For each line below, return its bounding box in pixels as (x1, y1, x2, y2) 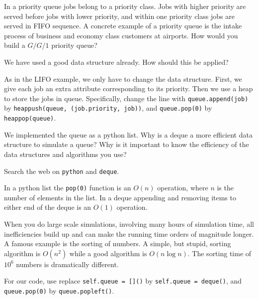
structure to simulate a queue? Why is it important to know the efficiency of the (4, 139, 249, 149)
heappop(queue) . (4, 113, 56, 123)
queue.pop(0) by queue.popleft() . (4, 286, 114, 296)
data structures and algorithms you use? (4, 149, 127, 159)
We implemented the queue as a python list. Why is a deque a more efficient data (4, 129, 253, 140)
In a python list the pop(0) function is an (4, 182, 131, 193)
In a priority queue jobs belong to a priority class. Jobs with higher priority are (4, 1, 246, 11)
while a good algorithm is (69, 248, 147, 258)
